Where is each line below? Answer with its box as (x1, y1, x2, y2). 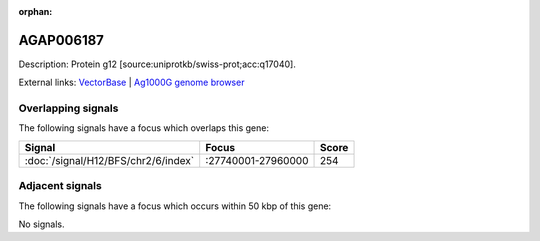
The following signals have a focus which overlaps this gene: (18, 122, 270, 134)
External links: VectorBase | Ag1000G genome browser (18, 76, 245, 89)
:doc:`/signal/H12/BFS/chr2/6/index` (24, 153, 195, 167)
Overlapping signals (18, 101, 119, 115)
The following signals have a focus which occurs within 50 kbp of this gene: (18, 200, 332, 212)
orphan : (18, 6, 53, 17)
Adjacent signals (18, 179, 102, 193)
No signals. (18, 218, 65, 230)
